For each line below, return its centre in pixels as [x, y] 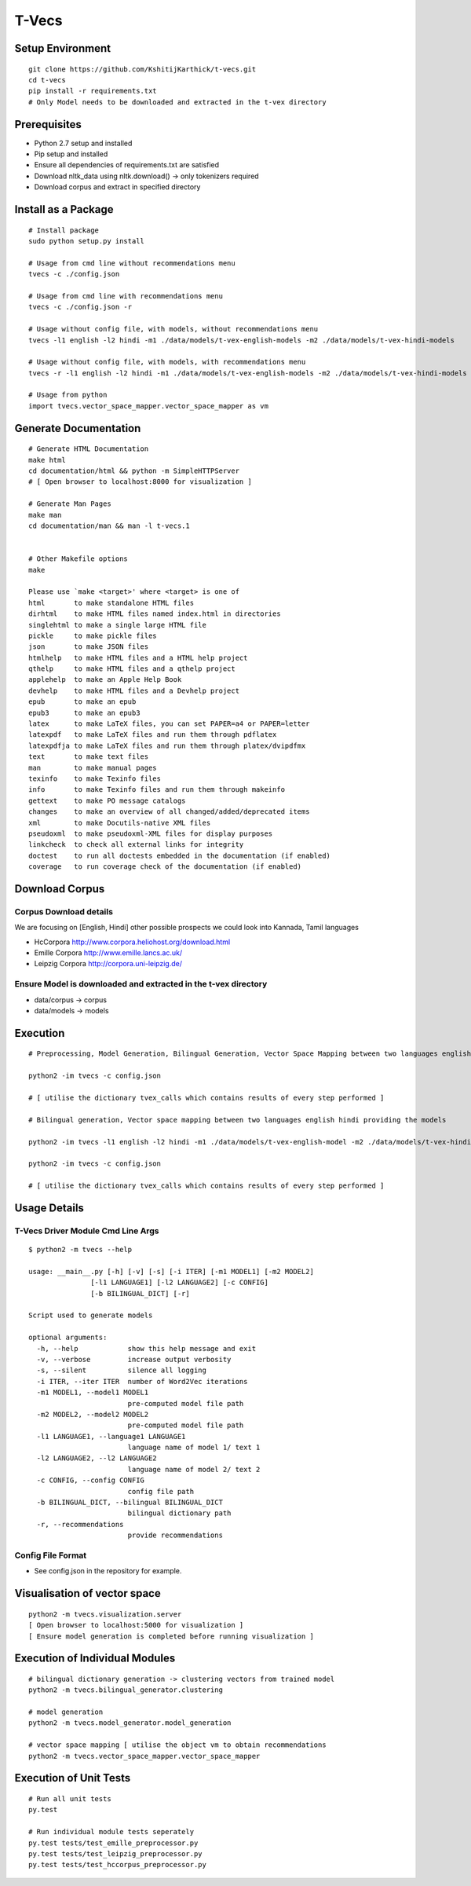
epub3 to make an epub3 [84, 712]
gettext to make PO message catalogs [107, 800]
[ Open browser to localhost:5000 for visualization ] [136, 1625]
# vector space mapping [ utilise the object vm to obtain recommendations [177, 1745]
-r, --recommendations [80, 1524]
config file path [161, 1491]
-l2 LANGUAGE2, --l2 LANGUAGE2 [97, 1458]
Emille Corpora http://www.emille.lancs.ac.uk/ [108, 953]
